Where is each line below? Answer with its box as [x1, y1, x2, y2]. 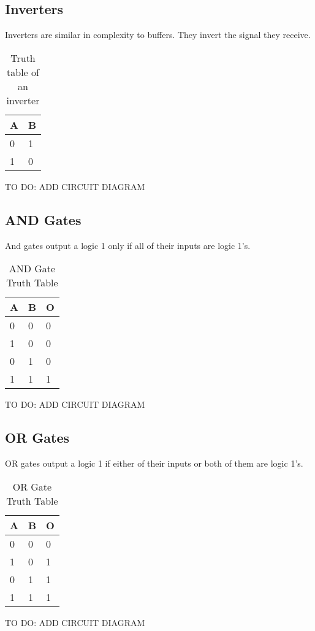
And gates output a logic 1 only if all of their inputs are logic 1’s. [5, 239, 251, 251]
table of [7, 64, 39, 79]
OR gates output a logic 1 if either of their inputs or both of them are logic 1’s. [5, 456, 303, 469]
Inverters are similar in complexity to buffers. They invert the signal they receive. [5, 28, 311, 41]
